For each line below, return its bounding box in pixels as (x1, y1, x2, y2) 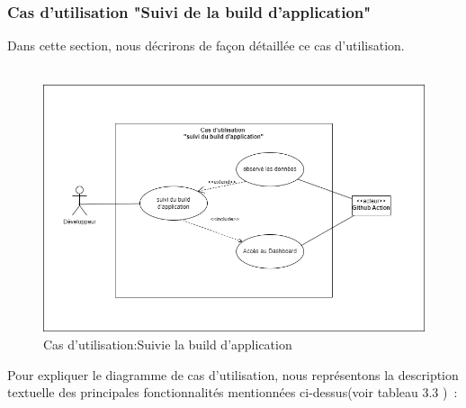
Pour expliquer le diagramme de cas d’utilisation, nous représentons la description (7, 365, 459, 384)
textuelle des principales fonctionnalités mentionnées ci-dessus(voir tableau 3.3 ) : (7, 383, 458, 402)
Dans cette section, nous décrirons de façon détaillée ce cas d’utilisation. (7, 36, 405, 55)
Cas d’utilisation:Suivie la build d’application (43, 334, 292, 353)
